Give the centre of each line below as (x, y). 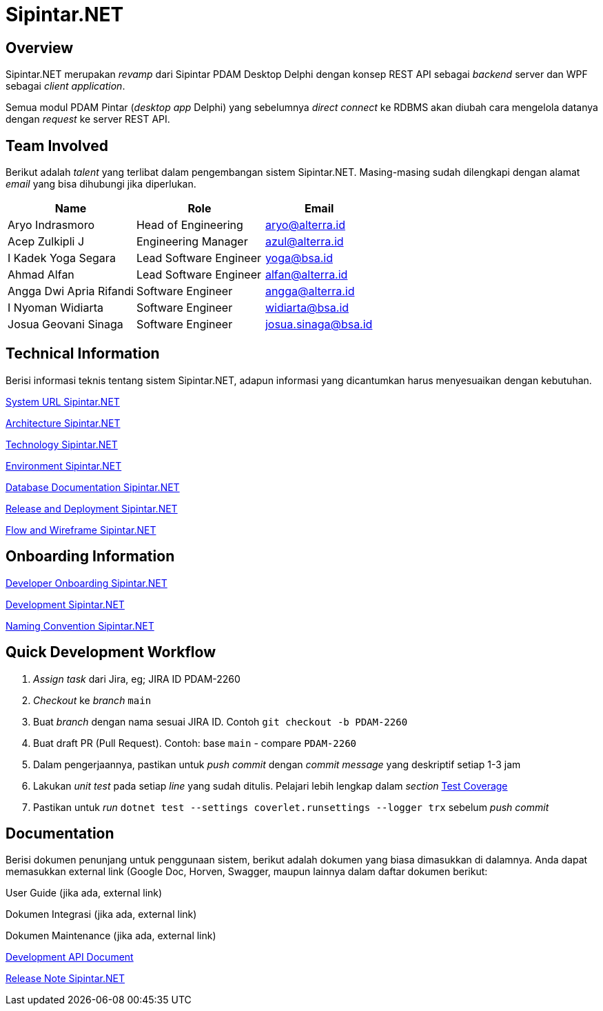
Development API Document (70, 957)
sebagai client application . (65, 86)
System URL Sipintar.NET (63, 401)
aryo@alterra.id (305, 225)
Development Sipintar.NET (65, 604)
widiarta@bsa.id (307, 308)
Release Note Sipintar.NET (65, 979)
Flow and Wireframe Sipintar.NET (81, 530)
